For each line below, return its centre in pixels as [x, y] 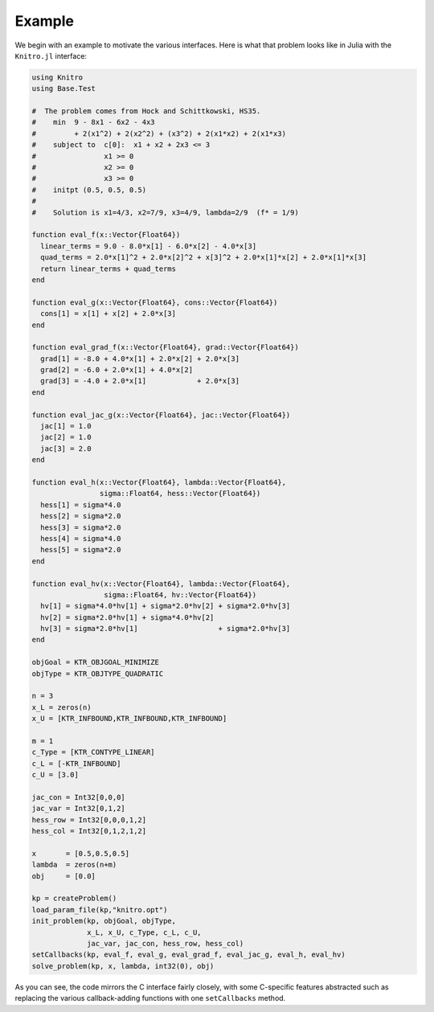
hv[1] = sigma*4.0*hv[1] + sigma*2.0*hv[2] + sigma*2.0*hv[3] [166, 606]
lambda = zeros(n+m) [74, 865]
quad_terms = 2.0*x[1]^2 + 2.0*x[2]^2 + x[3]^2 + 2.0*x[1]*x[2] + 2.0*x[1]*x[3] [204, 258]
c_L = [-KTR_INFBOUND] [76, 763]
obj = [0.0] [64, 876]
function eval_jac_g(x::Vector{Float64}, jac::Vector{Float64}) [161, 415]
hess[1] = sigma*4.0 [81, 505]
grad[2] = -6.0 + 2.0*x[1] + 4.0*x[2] [117, 370]
